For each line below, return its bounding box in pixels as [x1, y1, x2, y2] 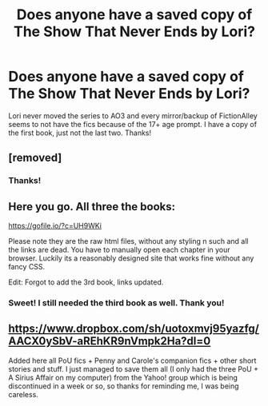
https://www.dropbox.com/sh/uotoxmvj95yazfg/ [8, 322, 260, 336]
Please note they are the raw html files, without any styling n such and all [8, 237, 249, 246]
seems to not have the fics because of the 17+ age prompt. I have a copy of [8, 119, 258, 129]
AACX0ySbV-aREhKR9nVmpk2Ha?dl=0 [8, 334, 211, 348]
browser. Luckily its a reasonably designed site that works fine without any [8, 253, 254, 263]
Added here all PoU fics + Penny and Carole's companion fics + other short [8, 356, 257, 365]
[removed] [8, 151, 62, 165]
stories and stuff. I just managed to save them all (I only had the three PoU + [8, 364, 258, 373]
